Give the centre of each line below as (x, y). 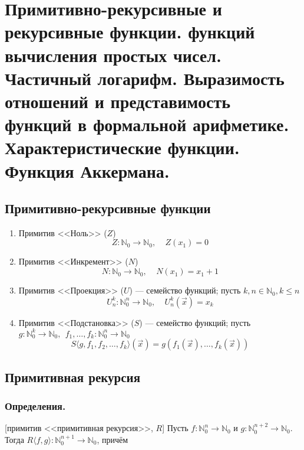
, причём (113, 439)
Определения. (35, 405)
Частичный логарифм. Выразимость (145, 78)
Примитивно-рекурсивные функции (108, 208)
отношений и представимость (118, 101)
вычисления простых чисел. (113, 55)
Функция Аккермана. (87, 170)
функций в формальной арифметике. (147, 124)
